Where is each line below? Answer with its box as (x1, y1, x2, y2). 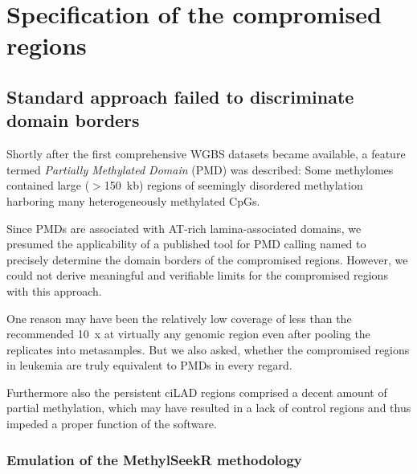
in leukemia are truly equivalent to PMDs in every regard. (6, 357, 292, 374)
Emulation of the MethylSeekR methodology (6, 449, 302, 469)
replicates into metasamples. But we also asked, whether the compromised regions (6, 341, 410, 358)
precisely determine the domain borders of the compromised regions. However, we (6, 251, 408, 268)
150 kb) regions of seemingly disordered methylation (104, 177, 363, 194)
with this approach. (6, 282, 102, 299)
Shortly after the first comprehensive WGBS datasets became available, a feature (6, 145, 406, 162)
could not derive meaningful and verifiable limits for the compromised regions (6, 267, 388, 284)
